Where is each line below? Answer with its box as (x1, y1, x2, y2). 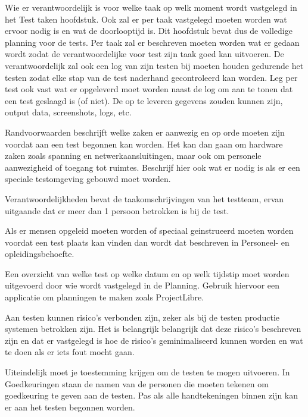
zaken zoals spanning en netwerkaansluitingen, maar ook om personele (5, 149, 262, 162)
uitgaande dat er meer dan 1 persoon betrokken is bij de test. (5, 204, 229, 217)
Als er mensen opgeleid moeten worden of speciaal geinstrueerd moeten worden (5, 224, 294, 237)
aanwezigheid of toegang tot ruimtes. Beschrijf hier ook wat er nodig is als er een (5, 161, 300, 173)
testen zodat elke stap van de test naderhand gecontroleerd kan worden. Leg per (5, 71, 298, 83)
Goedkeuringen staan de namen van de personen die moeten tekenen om (5, 377, 269, 390)
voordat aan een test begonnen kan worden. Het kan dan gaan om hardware (5, 137, 283, 150)
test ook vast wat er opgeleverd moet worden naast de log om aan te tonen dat (5, 83, 293, 95)
